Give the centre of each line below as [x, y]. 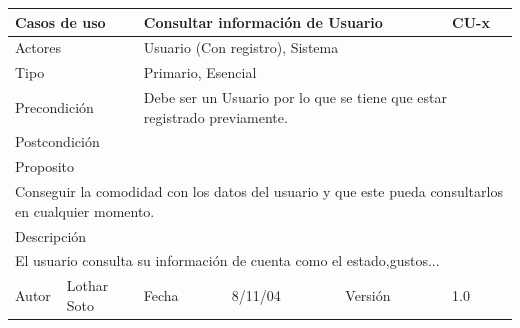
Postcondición [57, 141]
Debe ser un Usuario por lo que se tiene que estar [295, 97]
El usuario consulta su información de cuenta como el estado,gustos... [227, 260]
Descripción [51, 235]
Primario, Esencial [200, 72]
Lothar [87, 285]
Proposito [45, 166]
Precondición [54, 106]
